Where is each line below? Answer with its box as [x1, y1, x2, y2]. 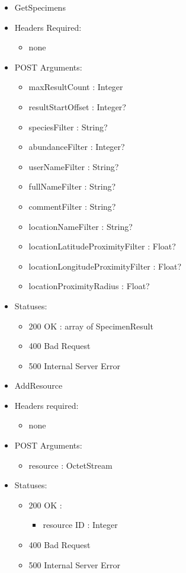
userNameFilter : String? [28, 160, 119, 172]
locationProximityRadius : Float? [28, 280, 150, 292]
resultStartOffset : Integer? [28, 100, 126, 113]
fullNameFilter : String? [28, 180, 116, 193]
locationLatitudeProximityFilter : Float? [28, 240, 176, 252]
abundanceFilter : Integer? [28, 140, 125, 153]
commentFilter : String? [28, 200, 116, 212]
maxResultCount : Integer [28, 81, 123, 93]
